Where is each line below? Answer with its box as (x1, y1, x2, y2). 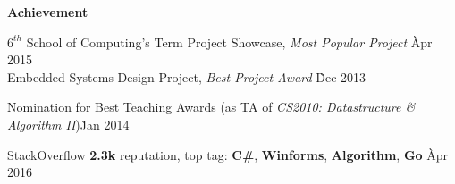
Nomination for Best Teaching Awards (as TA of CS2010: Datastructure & (7, 97, 416, 116)
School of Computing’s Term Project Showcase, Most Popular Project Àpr (26, 32, 433, 51)
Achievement (7, 3, 88, 21)
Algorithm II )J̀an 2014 (7, 114, 130, 133)
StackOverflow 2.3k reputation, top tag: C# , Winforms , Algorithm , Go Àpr (7, 145, 449, 163)
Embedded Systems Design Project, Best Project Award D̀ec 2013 (7, 67, 367, 86)
